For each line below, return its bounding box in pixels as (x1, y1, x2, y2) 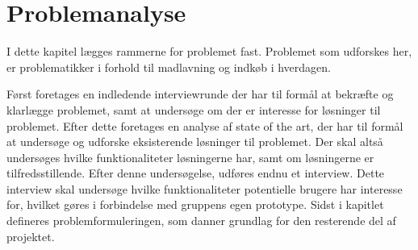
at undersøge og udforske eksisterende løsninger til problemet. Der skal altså (6, 133, 383, 150)
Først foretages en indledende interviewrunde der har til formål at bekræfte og (6, 85, 394, 102)
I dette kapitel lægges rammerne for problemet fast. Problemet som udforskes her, (6, 43, 412, 60)
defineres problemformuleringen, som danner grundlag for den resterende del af (6, 212, 396, 229)
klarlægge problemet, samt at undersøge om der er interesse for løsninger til (6, 101, 381, 118)
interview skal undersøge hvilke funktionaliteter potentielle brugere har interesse (6, 180, 403, 197)
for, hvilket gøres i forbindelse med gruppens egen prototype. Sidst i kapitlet (6, 196, 384, 213)
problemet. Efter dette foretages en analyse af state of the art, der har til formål (6, 117, 403, 134)
